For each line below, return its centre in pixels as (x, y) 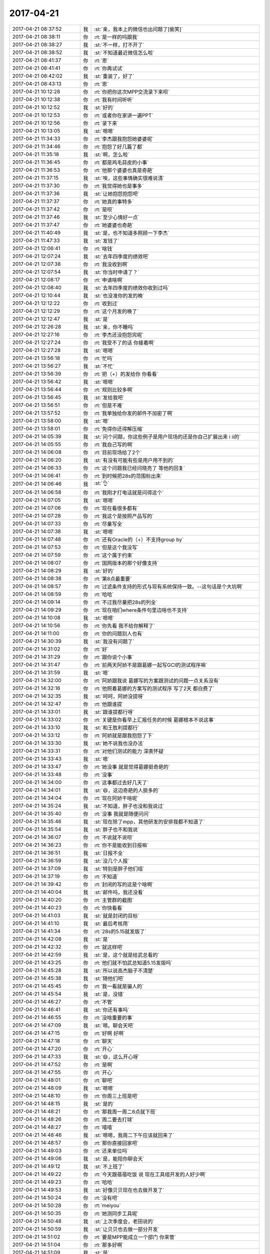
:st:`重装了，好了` (114, 76)
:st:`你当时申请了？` (116, 272)
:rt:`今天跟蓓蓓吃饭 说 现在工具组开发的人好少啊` (150, 1174)
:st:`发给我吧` (109, 397)
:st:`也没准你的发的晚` (119, 295)
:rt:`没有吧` (106, 1198)
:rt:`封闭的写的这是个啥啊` (124, 884)
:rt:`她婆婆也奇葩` (114, 225)
